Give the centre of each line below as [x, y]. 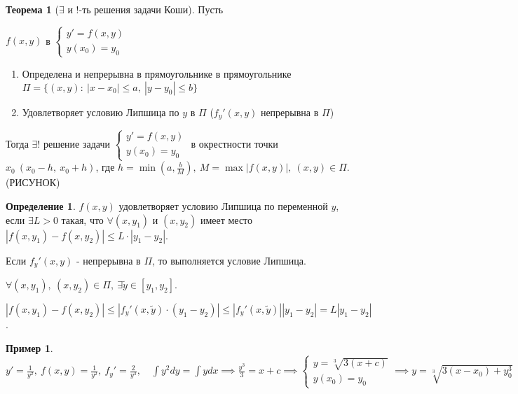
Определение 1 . [41, 205]
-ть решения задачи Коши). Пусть [151, 9]
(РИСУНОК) [33, 182]
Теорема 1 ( [32, 9]
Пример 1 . [29, 347]
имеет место [226, 219]
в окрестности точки [234, 143]
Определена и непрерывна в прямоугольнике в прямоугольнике [157, 73]
